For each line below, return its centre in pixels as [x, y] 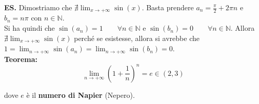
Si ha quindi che [29, 28]
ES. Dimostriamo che [38, 7]
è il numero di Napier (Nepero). [81, 95]
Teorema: [21, 59]
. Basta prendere [168, 7]
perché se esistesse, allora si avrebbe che [137, 38]
